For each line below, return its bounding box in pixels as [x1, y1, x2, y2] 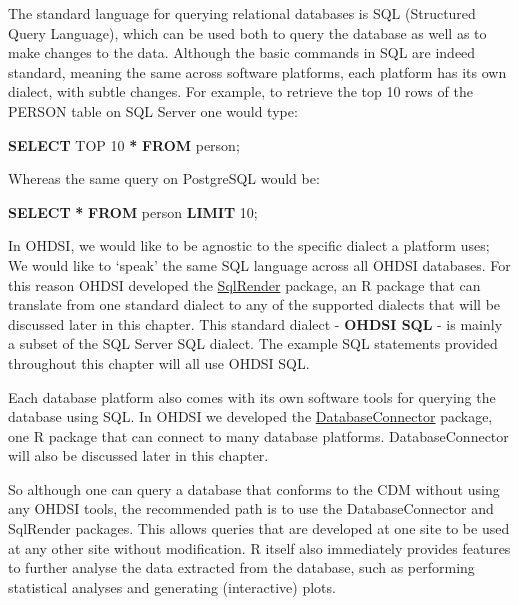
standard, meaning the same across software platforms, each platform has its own [8, 61, 507, 82]
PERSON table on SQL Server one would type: [8, 100, 298, 121]
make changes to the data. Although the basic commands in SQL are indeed [8, 42, 476, 63]
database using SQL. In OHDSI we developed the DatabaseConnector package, [8, 406, 493, 427]
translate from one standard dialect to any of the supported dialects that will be [8, 294, 501, 315]
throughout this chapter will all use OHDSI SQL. [8, 352, 310, 373]
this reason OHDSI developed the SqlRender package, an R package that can [8, 274, 481, 295]
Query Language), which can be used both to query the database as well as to [8, 22, 487, 43]
